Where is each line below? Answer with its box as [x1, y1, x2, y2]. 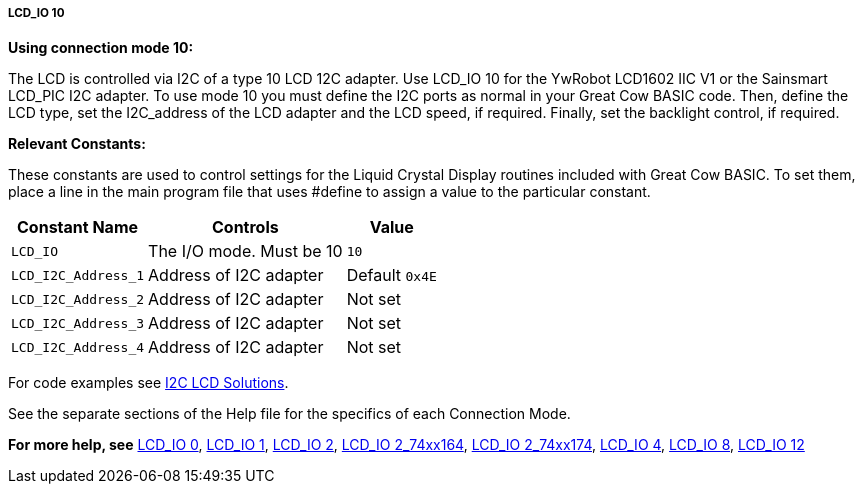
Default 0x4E [346, 265, 437, 286]
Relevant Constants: [8, 135, 146, 153]
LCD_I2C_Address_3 [11, 315, 145, 331]
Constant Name [17, 217, 139, 238]
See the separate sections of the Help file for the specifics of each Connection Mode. [8, 405, 571, 423]
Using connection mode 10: [8, 39, 194, 57]
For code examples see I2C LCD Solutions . [8, 374, 289, 392]
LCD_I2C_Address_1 [11, 267, 145, 283]
